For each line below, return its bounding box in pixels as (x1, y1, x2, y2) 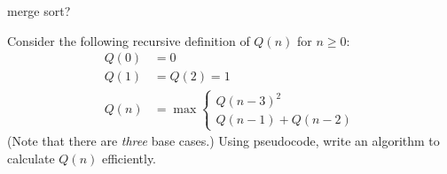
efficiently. (101, 148, 156, 167)
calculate (7, 148, 55, 167)
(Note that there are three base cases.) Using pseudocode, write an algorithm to (7, 132, 440, 150)
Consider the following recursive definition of (7, 31, 250, 49)
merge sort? (7, 2, 71, 19)
